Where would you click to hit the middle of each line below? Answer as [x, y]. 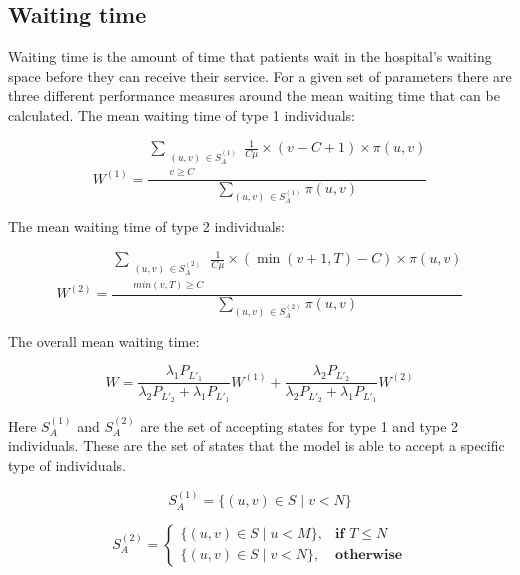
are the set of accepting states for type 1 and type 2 [299, 425]
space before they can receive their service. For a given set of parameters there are [260, 75]
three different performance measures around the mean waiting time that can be [254, 95]
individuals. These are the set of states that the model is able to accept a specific [256, 445]
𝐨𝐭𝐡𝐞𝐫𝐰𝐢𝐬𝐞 [369, 555]
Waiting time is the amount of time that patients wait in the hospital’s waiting [250, 56]
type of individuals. [67, 465]
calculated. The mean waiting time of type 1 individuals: [181, 114]
